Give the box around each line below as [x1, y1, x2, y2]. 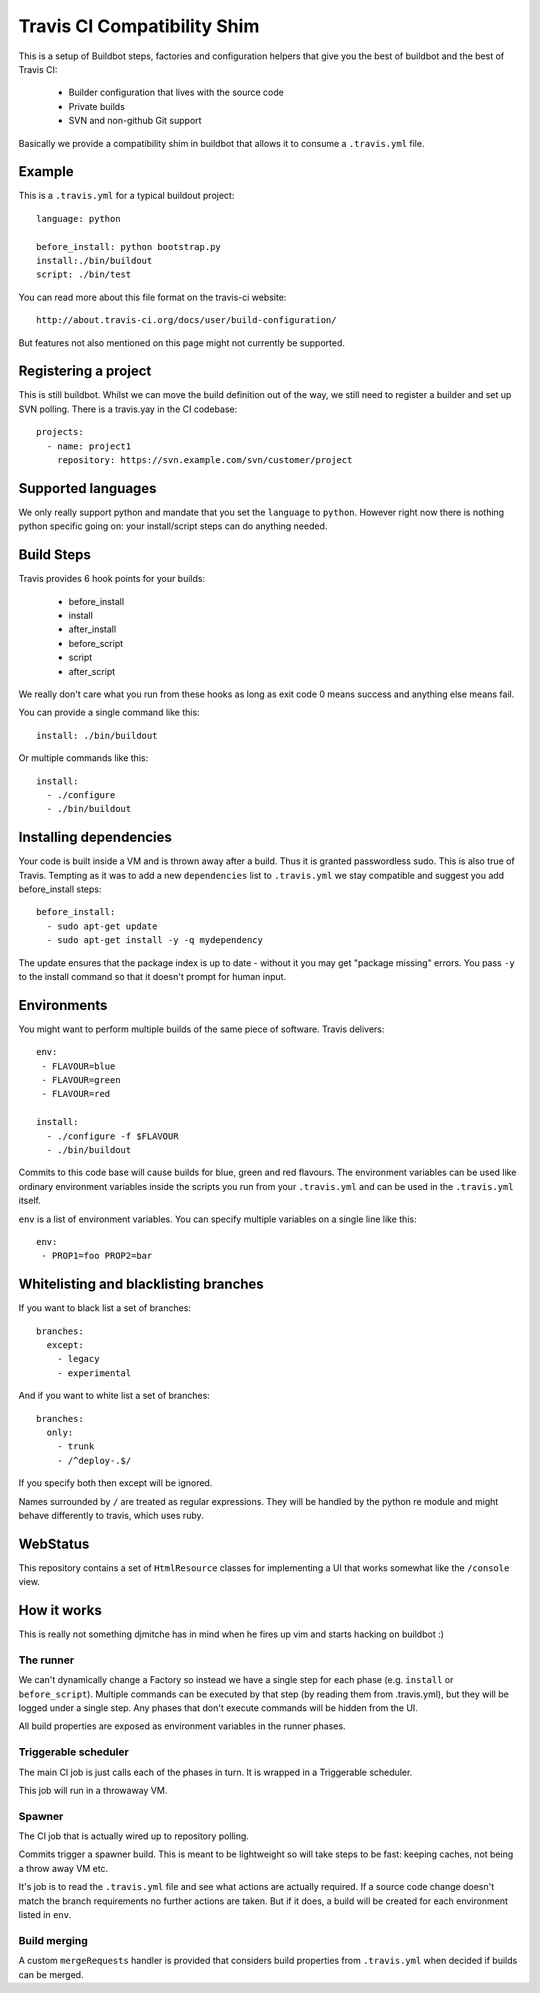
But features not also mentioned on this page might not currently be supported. [18, 336, 345, 349]
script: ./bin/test [36, 269, 132, 280]
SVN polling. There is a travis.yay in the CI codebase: [18, 403, 238, 415]
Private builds [68, 100, 125, 112]
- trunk [56, 1441, 95, 1452]
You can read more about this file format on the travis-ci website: [18, 291, 287, 303]
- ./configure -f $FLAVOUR [46, 1130, 179, 1142]
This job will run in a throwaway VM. [18, 1784, 168, 1796]
